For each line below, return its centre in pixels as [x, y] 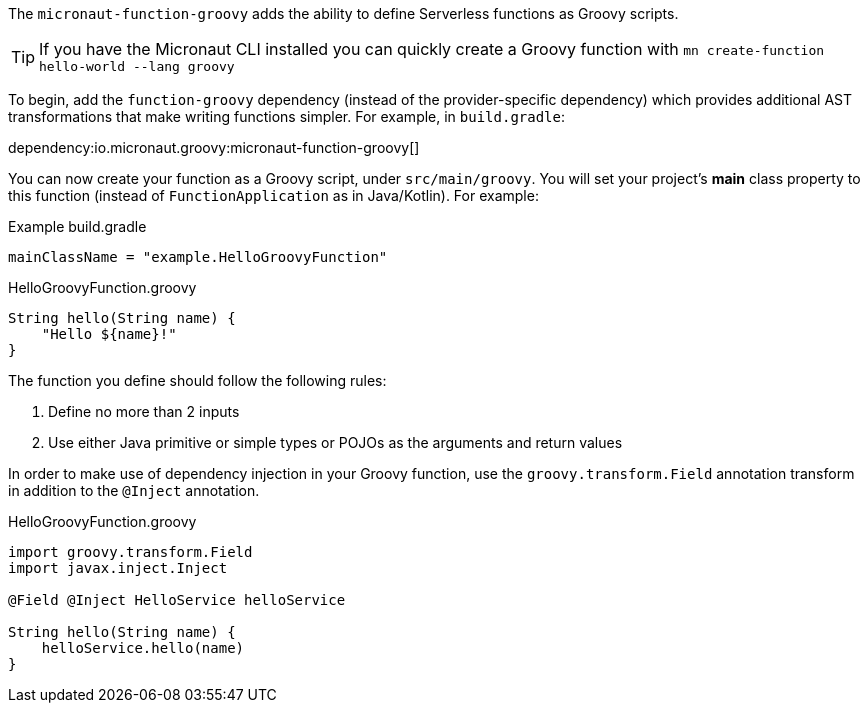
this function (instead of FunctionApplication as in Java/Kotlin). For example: [273, 195]
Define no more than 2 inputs [144, 411]
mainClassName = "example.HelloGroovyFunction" [198, 257]
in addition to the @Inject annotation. [134, 490]
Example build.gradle [77, 226]
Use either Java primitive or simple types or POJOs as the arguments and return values [335, 442]
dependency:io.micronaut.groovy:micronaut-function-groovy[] [214, 147]
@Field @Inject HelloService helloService [177, 600]
